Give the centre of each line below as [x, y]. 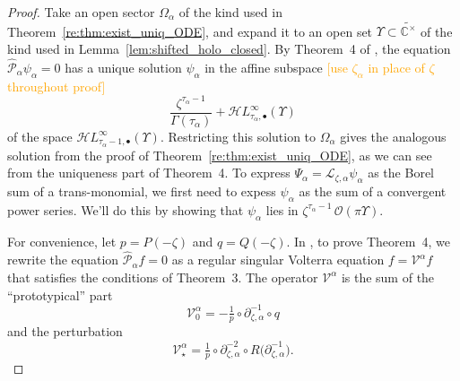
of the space [40, 136]
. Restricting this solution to [238, 136]
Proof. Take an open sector [81, 12]
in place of [396, 67]
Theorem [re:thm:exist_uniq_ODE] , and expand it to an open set [190, 31]
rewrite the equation [63, 260]
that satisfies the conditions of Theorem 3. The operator [163, 277]
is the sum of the [388, 277]
